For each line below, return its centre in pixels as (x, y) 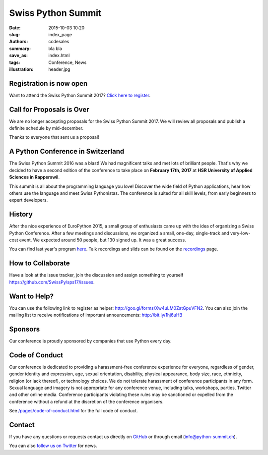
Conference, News (67, 62)
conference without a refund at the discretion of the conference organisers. (86, 401)
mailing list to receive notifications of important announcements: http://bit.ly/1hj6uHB (96, 315)
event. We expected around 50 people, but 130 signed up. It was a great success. (102, 240)
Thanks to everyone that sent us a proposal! (54, 137)
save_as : (19, 56)
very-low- (240, 233)
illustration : (21, 69)
